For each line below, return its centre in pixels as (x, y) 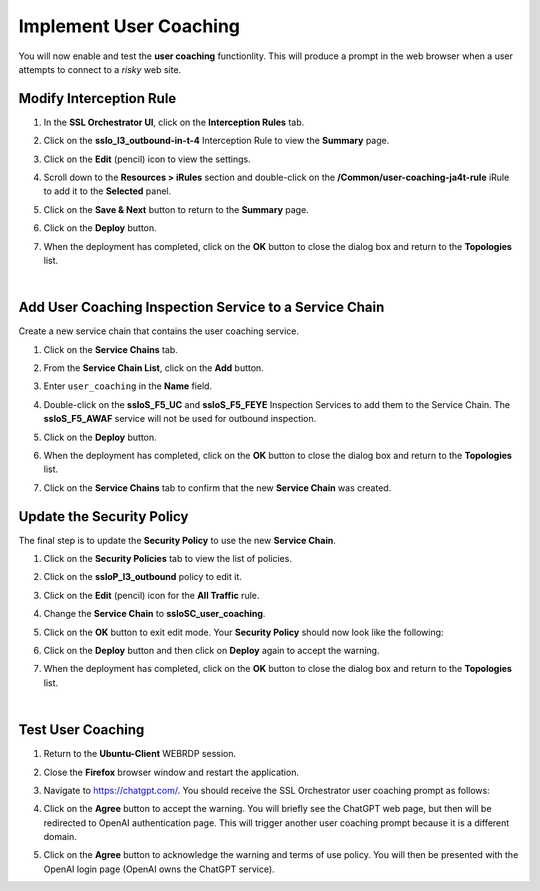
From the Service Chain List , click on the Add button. (153, 368)
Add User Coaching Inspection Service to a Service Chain (201, 307)
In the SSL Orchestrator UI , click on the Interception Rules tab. (174, 122)
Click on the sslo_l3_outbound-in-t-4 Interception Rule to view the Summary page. (216, 141)
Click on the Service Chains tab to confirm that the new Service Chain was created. (217, 487)
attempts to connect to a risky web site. (100, 69)
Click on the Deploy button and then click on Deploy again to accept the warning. (211, 651)
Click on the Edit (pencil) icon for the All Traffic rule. (151, 595)
